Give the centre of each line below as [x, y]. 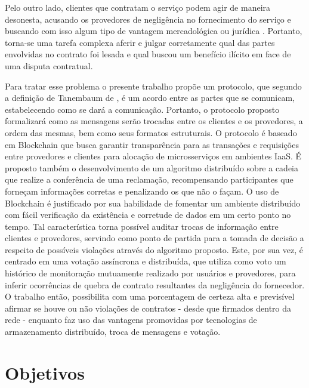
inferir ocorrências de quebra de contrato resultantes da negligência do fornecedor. [155, 284]
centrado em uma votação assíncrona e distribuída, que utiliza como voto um [146, 261]
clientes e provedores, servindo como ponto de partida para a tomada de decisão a [154, 238]
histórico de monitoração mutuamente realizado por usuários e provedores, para [150, 273]
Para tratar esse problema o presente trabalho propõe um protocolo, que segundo [153, 86]
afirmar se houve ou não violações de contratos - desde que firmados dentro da [148, 308]
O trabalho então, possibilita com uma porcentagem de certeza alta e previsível [150, 296]
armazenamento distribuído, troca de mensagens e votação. [113, 332]
